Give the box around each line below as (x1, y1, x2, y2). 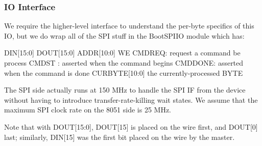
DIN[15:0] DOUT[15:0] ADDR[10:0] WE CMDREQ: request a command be (4, 47, 241, 58)
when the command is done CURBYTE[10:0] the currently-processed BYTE (4, 67, 243, 78)
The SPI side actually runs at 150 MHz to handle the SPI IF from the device (4, 84, 246, 95)
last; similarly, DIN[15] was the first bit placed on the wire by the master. (4, 131, 235, 142)
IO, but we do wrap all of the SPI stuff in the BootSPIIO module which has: (4, 30, 245, 41)
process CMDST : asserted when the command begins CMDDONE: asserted (4, 57, 244, 68)
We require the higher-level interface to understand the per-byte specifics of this (4, 20, 254, 31)
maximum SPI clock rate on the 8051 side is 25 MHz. (4, 104, 172, 115)
